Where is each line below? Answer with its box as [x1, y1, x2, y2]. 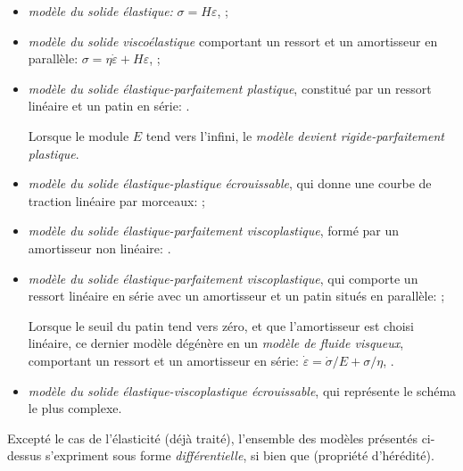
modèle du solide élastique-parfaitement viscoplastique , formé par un [28, 221, 400, 240]
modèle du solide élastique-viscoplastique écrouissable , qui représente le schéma [28, 381, 457, 400]
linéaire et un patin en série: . [28, 96, 190, 115]
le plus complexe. [28, 399, 122, 417]
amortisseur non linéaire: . [28, 238, 171, 257]
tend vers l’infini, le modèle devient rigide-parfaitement [145, 126, 444, 145]
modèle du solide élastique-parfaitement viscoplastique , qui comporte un [28, 269, 418, 287]
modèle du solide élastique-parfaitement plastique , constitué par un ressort [28, 78, 432, 97]
